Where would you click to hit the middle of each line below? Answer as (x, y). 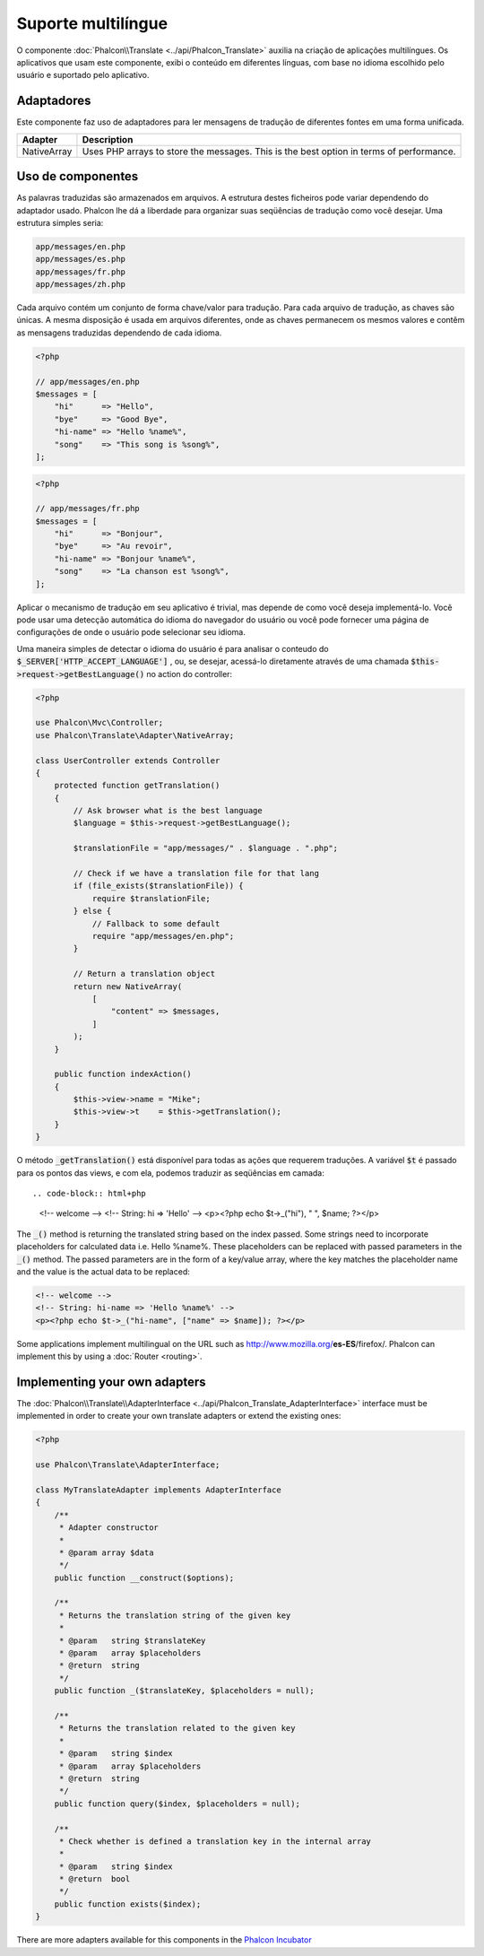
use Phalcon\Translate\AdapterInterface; (128, 1465)
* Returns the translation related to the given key (177, 1728)
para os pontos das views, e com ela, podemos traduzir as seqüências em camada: (170, 1173)
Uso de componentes (78, 176)
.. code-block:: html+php (90, 1194)
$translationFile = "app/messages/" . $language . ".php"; (206, 848)
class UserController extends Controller (128, 761)
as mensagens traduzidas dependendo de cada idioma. (119, 333)
